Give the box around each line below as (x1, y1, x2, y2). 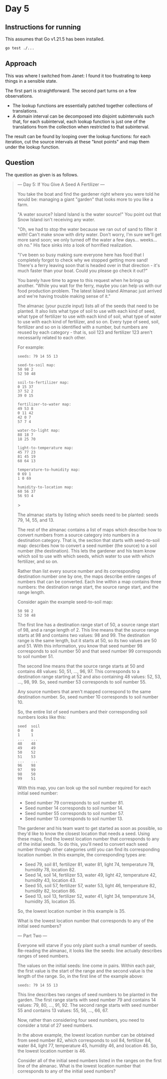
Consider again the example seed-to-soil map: (17, 599, 113, 605)
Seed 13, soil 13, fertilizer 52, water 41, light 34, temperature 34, (24, 893, 156, 899)
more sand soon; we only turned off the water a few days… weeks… (17, 237, 158, 243)
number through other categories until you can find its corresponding (17, 846, 160, 852)
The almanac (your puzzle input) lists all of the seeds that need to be (17, 302, 159, 309)
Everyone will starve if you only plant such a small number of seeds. (17, 942, 158, 948)
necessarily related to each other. (17, 334, 86, 340)
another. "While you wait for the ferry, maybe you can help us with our (17, 282, 162, 288)
